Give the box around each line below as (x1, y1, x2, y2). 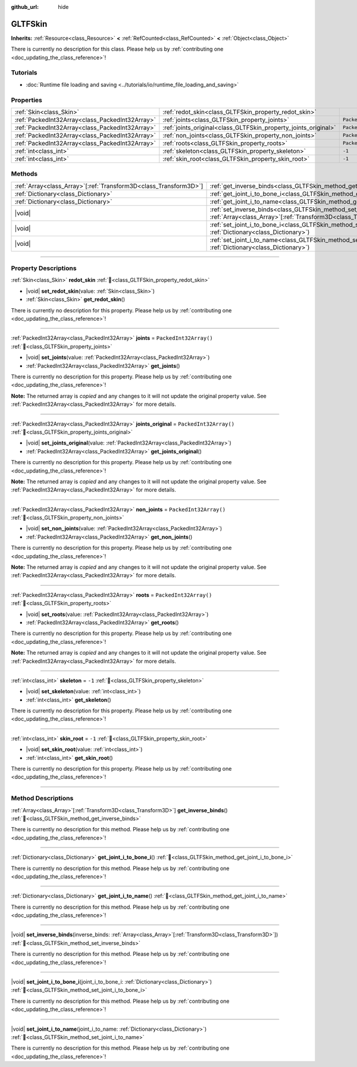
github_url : (11, 4, 39, 10)
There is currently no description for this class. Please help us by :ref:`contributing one (11, 45, 224, 53)
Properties (11, 96, 43, 104)
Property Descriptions (11, 264, 77, 273)
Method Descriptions (11, 794, 74, 803)
